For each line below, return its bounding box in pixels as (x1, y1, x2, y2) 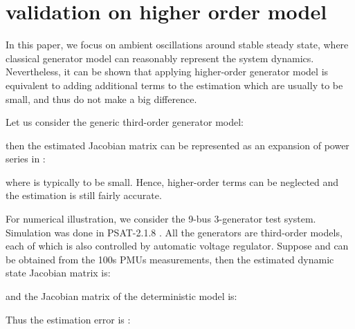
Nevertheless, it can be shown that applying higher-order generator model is (6, 64, 329, 79)
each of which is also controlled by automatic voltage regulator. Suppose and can (6, 238, 349, 253)
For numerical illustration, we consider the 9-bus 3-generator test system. (6, 211, 316, 226)
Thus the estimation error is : (6, 312, 131, 326)
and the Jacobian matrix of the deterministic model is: (6, 289, 237, 303)
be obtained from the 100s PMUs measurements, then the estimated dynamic (6, 252, 334, 266)
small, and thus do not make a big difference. (6, 91, 197, 106)
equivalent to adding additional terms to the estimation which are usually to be (6, 77, 343, 92)
